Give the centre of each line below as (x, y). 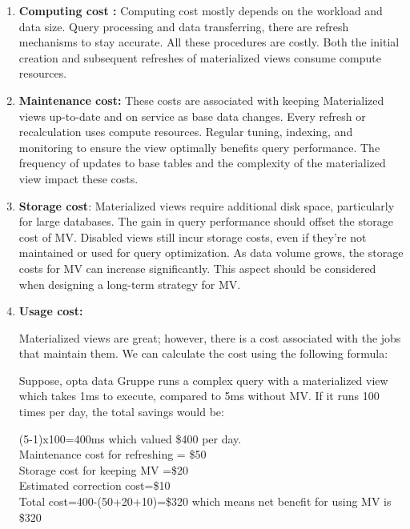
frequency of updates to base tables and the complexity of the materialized (202, 163)
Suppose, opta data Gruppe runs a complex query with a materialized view (203, 380)
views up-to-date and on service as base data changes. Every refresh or (192, 116)
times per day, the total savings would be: (121, 412)
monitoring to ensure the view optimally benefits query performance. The (199, 147)
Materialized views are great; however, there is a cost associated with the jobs (210, 337)
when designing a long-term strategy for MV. (130, 284)
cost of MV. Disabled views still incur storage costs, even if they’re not (193, 236)
